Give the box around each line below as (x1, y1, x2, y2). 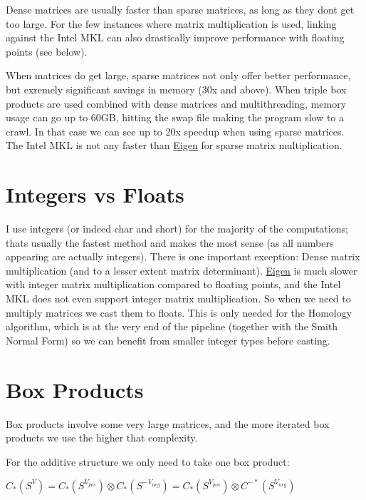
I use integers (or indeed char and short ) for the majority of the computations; (6, 221, 348, 236)
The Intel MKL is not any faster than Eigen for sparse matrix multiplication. (6, 138, 343, 153)
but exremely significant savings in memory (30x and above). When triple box (6, 81, 347, 96)
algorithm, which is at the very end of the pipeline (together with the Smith (6, 319, 338, 334)
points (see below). (6, 44, 88, 58)
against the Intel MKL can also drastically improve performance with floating (6, 30, 345, 45)
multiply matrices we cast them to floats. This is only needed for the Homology (6, 305, 352, 320)
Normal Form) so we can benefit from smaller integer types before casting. (6, 332, 330, 347)
